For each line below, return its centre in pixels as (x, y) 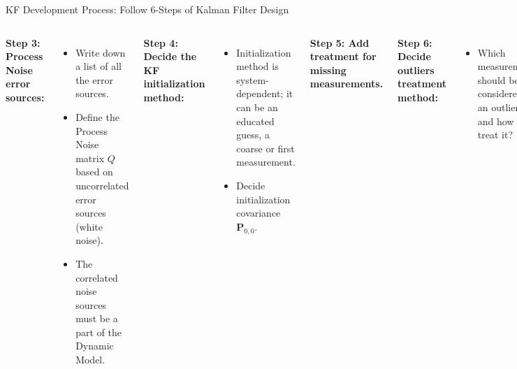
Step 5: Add (340, 42)
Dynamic (95, 346)
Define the (97, 116)
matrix (90, 158)
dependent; (260, 93)
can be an (257, 107)
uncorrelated (102, 185)
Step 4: (161, 42)
